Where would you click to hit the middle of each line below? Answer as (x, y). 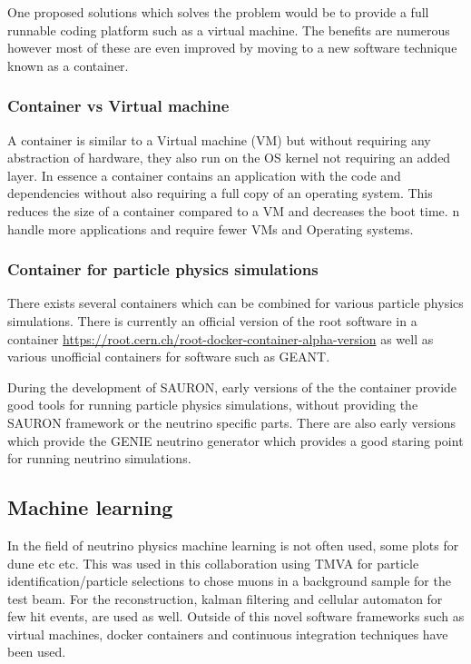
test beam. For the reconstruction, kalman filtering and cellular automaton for (225, 598)
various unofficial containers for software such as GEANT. (169, 357)
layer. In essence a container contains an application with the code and (204, 175)
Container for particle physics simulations (163, 269)
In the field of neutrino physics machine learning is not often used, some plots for (233, 545)
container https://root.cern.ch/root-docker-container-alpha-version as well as (221, 338)
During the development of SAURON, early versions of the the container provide (232, 387)
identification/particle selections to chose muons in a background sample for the (229, 581)
